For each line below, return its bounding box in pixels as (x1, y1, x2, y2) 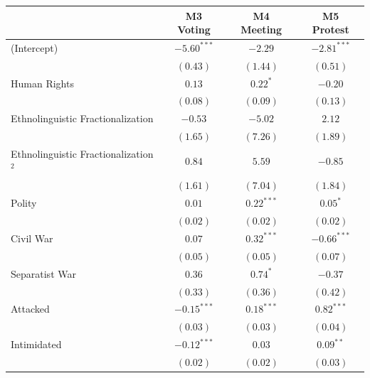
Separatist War (11, 266, 76, 281)
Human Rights (11, 75, 74, 90)
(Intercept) (11, 40, 58, 55)
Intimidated (11, 337, 62, 352)
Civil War (11, 230, 53, 245)
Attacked (11, 301, 50, 316)
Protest (312, 22, 349, 37)
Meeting (240, 22, 282, 37)
